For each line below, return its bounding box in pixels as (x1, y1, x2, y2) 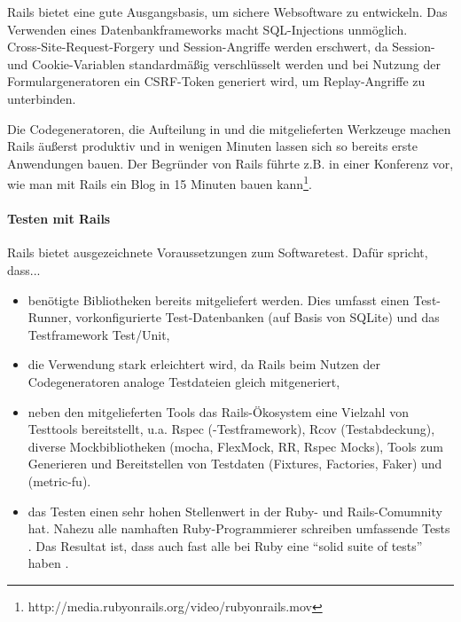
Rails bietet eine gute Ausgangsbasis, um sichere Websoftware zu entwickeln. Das (7, 3, 448, 20)
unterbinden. (7, 89, 76, 107)
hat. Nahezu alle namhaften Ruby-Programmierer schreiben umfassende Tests (27, 519, 450, 538)
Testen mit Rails (7, 209, 111, 228)
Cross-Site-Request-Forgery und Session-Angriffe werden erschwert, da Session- (7, 37, 435, 56)
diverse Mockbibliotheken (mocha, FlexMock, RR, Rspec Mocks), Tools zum (27, 437, 443, 455)
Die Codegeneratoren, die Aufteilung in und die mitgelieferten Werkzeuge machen (7, 119, 451, 138)
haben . (27, 554, 69, 572)
